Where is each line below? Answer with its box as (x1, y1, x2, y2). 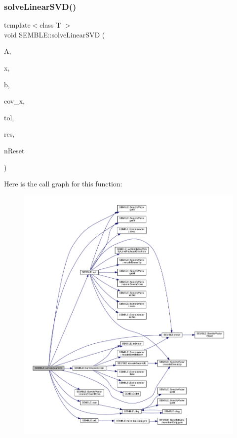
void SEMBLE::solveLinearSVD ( (4, 29, 105, 39)
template (4, 20, 31, 30)
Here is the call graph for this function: (4, 179, 122, 189)
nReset (4, 145, 25, 155)
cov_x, (4, 96, 25, 106)
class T (39, 20, 61, 30)
